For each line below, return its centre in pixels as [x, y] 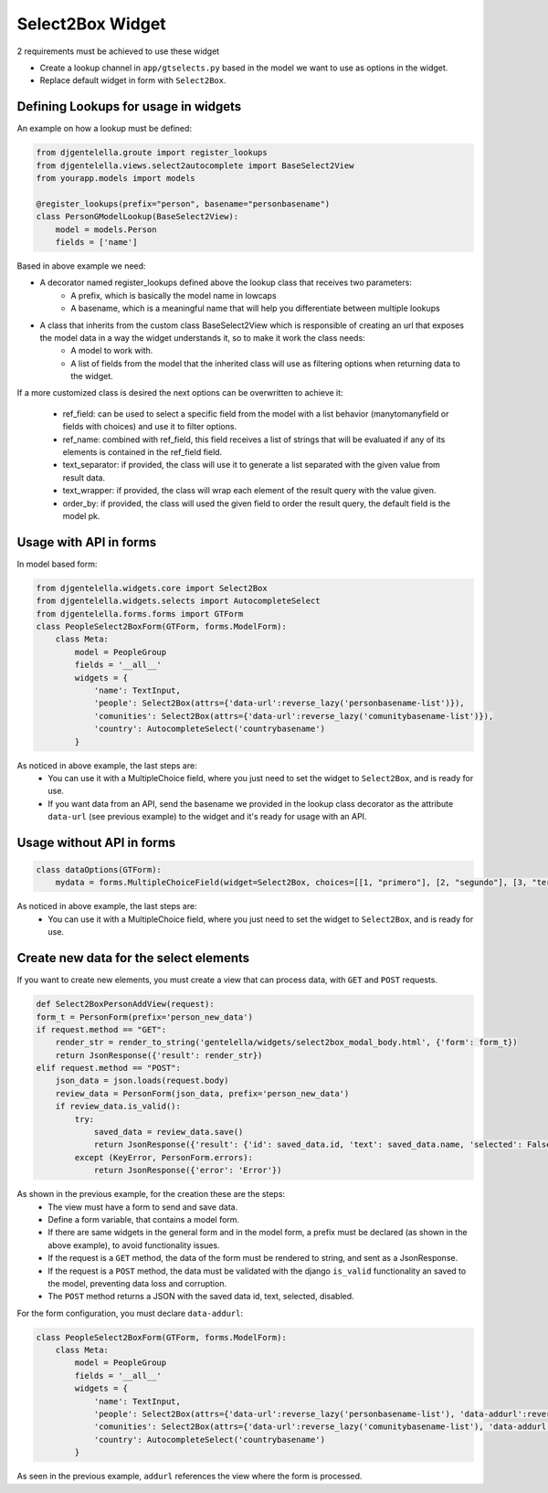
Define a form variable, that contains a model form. [144, 1219]
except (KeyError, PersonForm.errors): [163, 1157]
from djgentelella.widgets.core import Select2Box [152, 588]
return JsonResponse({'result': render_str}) [159, 1055]
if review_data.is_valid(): [118, 1107]
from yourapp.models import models [116, 178]
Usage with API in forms [87, 542]
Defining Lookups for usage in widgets [129, 106]
